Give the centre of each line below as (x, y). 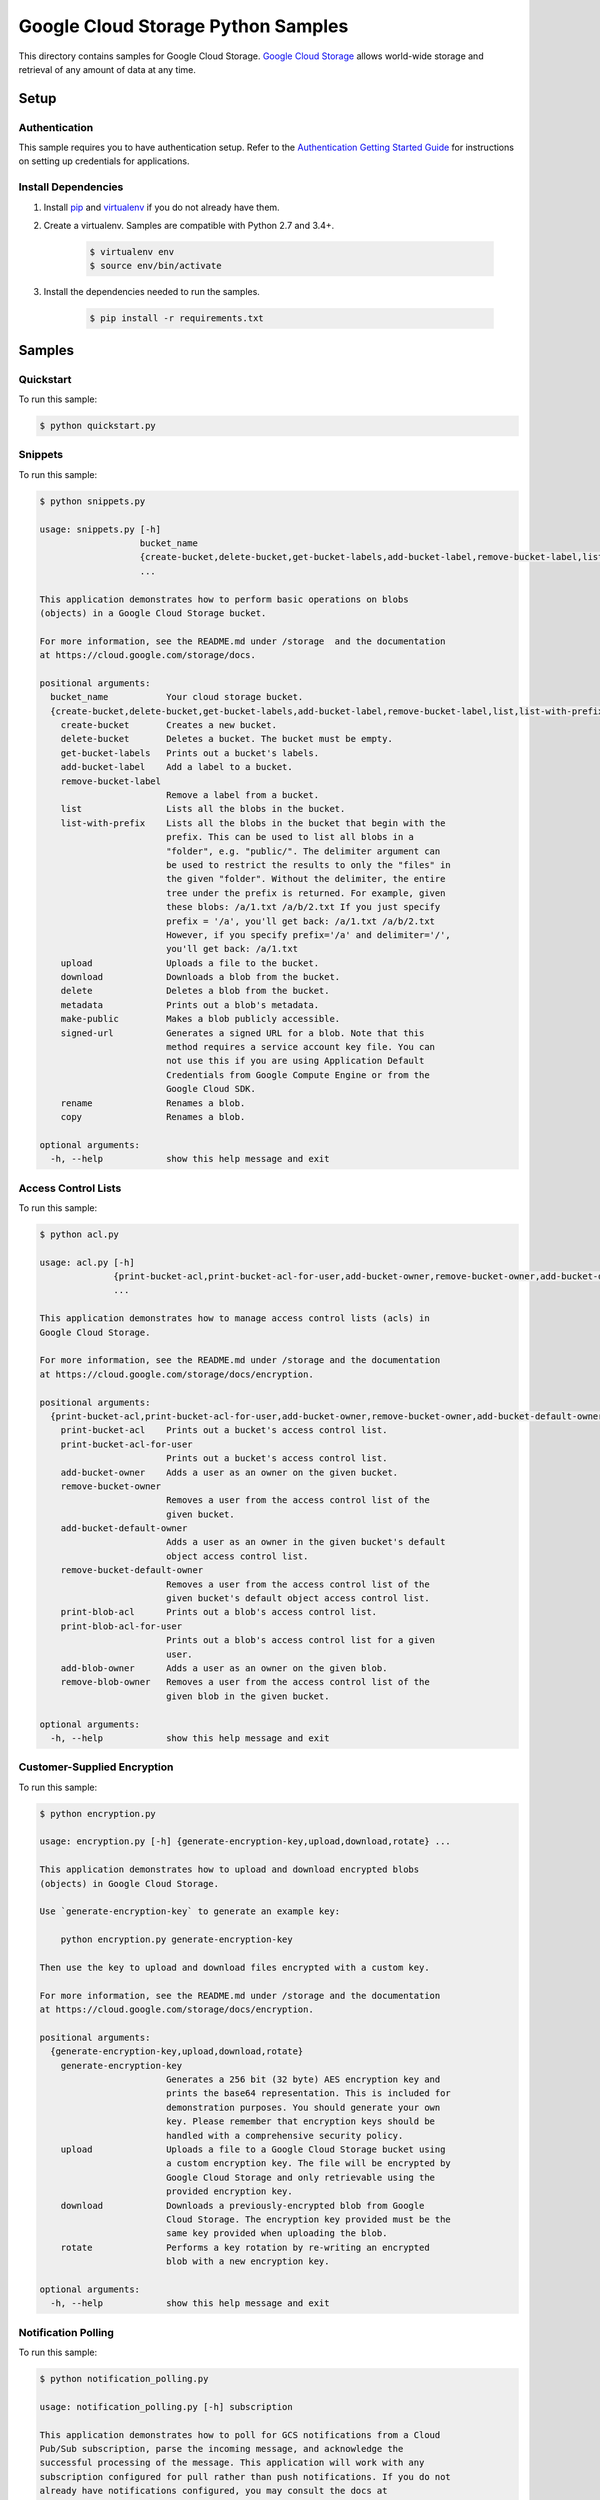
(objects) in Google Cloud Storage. (129, 1883)
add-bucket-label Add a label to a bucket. (177, 767)
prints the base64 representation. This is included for (308, 2093)
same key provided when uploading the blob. (276, 2233)
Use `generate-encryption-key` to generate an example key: (190, 1911)
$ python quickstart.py (98, 426)
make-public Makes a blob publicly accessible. (200, 1019)
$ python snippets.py (92, 501)
